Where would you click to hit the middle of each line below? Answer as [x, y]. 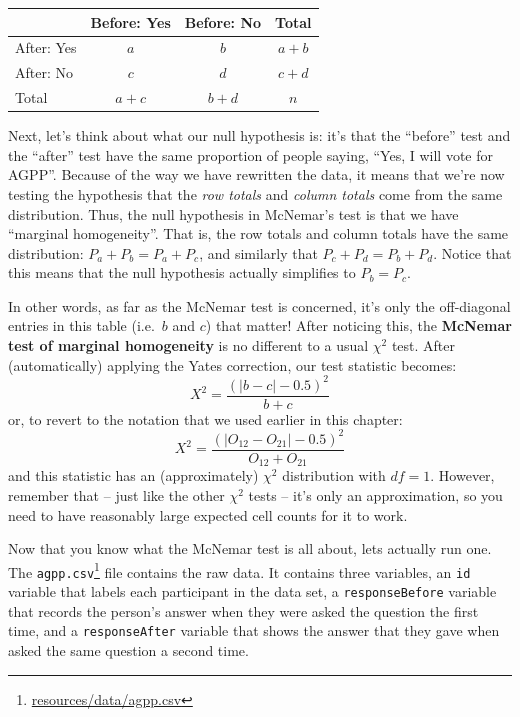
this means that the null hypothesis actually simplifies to [182, 272]
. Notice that [472, 252]
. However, [462, 475]
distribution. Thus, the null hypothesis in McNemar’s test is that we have [233, 213]
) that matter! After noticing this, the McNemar [358, 325]
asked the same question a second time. [128, 650]
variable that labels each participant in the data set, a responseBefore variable [252, 591]
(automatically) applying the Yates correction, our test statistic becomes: [232, 364]
